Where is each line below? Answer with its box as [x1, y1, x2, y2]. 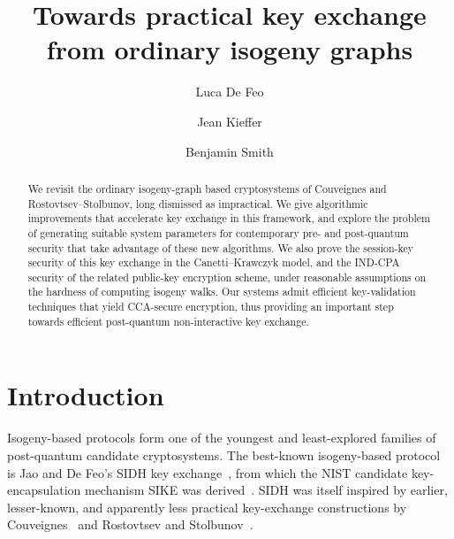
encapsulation [7, 481, 81, 499]
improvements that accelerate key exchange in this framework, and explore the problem [27, 211, 430, 226]
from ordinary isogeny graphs [46, 31, 413, 67]
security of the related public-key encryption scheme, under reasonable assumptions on [27, 269, 427, 284]
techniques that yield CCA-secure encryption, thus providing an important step [27, 299, 394, 314]
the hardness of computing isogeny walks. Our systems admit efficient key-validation [27, 284, 416, 299]
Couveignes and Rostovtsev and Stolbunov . [7, 515, 253, 534]
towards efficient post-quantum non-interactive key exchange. [27, 313, 309, 328]
